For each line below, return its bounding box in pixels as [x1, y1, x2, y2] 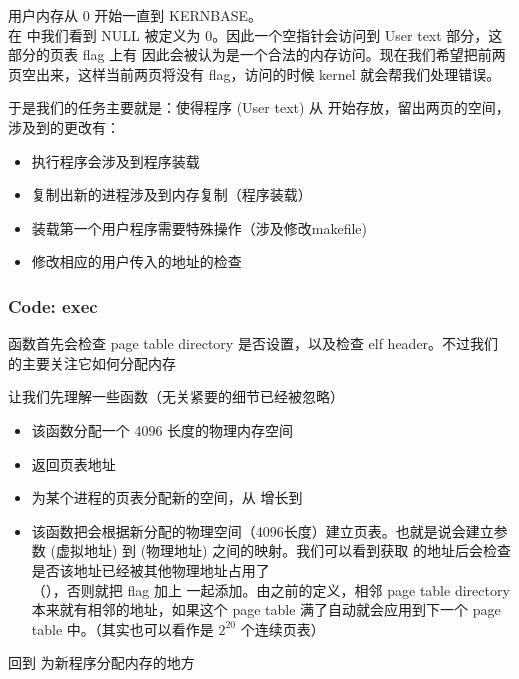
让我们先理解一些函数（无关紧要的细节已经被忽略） [8, 386, 344, 407]
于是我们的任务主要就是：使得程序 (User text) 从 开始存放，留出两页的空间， [8, 97, 510, 118]
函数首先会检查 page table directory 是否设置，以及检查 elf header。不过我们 [8, 333, 499, 354]
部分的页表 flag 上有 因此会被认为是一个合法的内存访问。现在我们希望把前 [8, 44, 492, 65]
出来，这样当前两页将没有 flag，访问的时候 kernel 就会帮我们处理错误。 [35, 63, 501, 84]
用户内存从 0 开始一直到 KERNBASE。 [8, 5, 262, 25]
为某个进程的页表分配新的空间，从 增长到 [31, 487, 303, 508]
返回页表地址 [31, 453, 116, 474]
